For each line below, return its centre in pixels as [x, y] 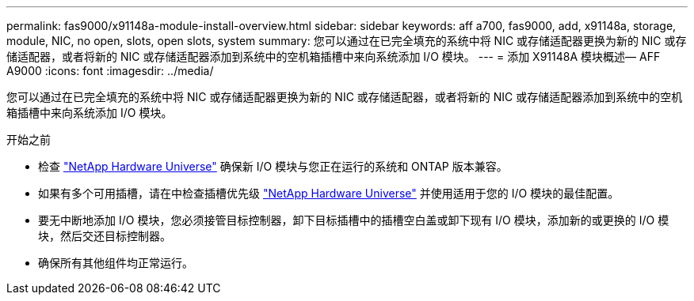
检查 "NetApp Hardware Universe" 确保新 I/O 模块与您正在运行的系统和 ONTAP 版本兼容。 [273, 166]
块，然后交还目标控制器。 [105, 236]
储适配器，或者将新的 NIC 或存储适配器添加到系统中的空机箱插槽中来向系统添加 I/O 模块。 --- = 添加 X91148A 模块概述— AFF [334, 56]
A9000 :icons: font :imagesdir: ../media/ [110, 71]
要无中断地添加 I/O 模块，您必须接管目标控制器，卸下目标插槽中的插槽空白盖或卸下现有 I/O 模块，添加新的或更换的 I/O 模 [354, 220]
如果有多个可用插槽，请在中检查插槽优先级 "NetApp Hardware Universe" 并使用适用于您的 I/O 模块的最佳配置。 [329, 193]
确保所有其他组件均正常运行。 [116, 263]
